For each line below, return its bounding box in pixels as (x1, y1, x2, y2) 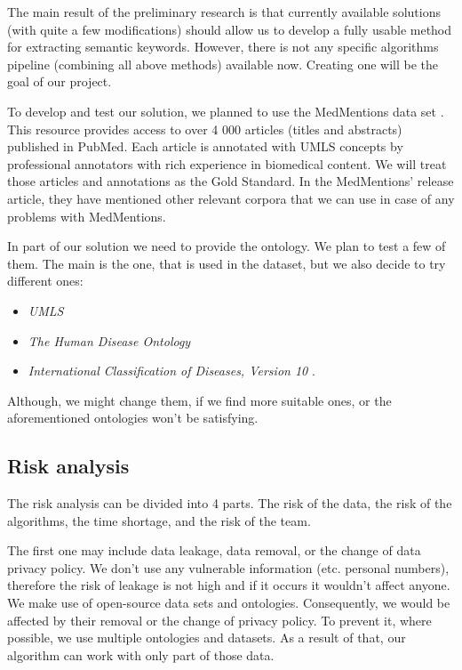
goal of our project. (7, 72, 112, 91)
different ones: (7, 271, 84, 290)
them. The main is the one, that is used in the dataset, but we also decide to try (7, 254, 446, 272)
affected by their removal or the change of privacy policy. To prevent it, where (7, 610, 432, 629)
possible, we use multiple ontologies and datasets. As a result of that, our (7, 628, 406, 647)
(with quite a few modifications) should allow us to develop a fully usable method (7, 20, 452, 38)
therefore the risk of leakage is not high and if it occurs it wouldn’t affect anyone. (7, 576, 450, 594)
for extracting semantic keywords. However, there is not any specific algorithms (7, 37, 439, 56)
